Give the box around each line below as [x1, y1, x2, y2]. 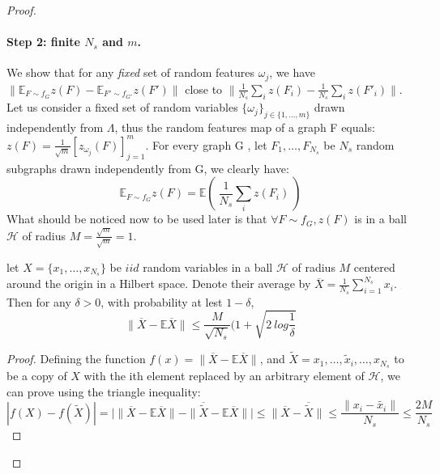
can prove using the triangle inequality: [6, 383, 201, 400]
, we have [269, 64, 316, 81]
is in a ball [354, 210, 407, 227]
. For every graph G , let [145, 136, 267, 153]
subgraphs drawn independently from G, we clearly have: [6, 159, 289, 176]
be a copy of [6, 366, 67, 383]
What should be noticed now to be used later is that [6, 210, 267, 227]
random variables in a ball [143, 258, 273, 275]
